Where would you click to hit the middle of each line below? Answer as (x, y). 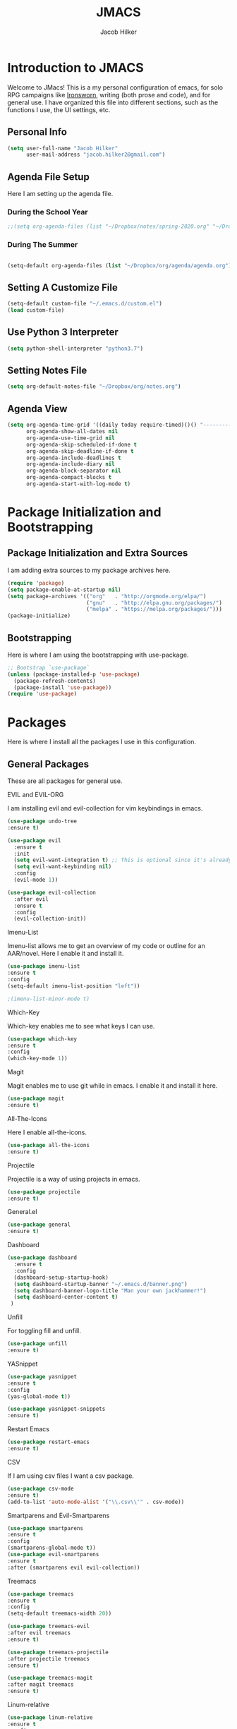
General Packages (48, 764)
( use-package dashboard (42, 1258)
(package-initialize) (39, 616)
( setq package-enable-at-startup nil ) (64, 590)
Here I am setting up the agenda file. (60, 194)
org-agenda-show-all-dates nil (72, 432)
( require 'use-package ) (42, 694)
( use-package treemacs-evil (49, 1627)
